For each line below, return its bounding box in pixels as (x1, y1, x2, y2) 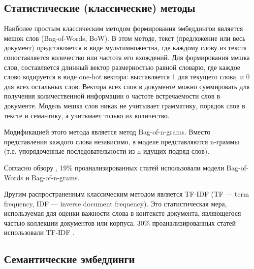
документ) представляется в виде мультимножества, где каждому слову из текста (4, 42, 247, 53)
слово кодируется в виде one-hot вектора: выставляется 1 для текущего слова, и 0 (4, 71, 250, 82)
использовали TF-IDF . (4, 227, 75, 237)
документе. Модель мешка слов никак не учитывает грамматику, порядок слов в (4, 100, 245, 110)
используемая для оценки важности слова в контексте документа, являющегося (4, 208, 241, 218)
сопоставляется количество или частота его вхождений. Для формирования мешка (4, 52, 250, 62)
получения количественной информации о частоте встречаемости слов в (4, 91, 220, 101)
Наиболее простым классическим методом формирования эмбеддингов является (4, 23, 243, 34)
